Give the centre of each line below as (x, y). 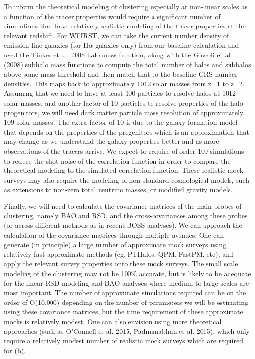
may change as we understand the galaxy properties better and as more (112, 141)
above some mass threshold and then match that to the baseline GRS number (121, 74)
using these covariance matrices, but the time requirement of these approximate (124, 312)
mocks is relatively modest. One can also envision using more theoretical (113, 321)
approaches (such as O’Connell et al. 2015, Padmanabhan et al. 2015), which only (127, 331)
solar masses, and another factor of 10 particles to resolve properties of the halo (124, 102)
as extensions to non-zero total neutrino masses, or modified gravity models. (118, 189)
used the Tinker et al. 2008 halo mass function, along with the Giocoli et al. (118, 54)
